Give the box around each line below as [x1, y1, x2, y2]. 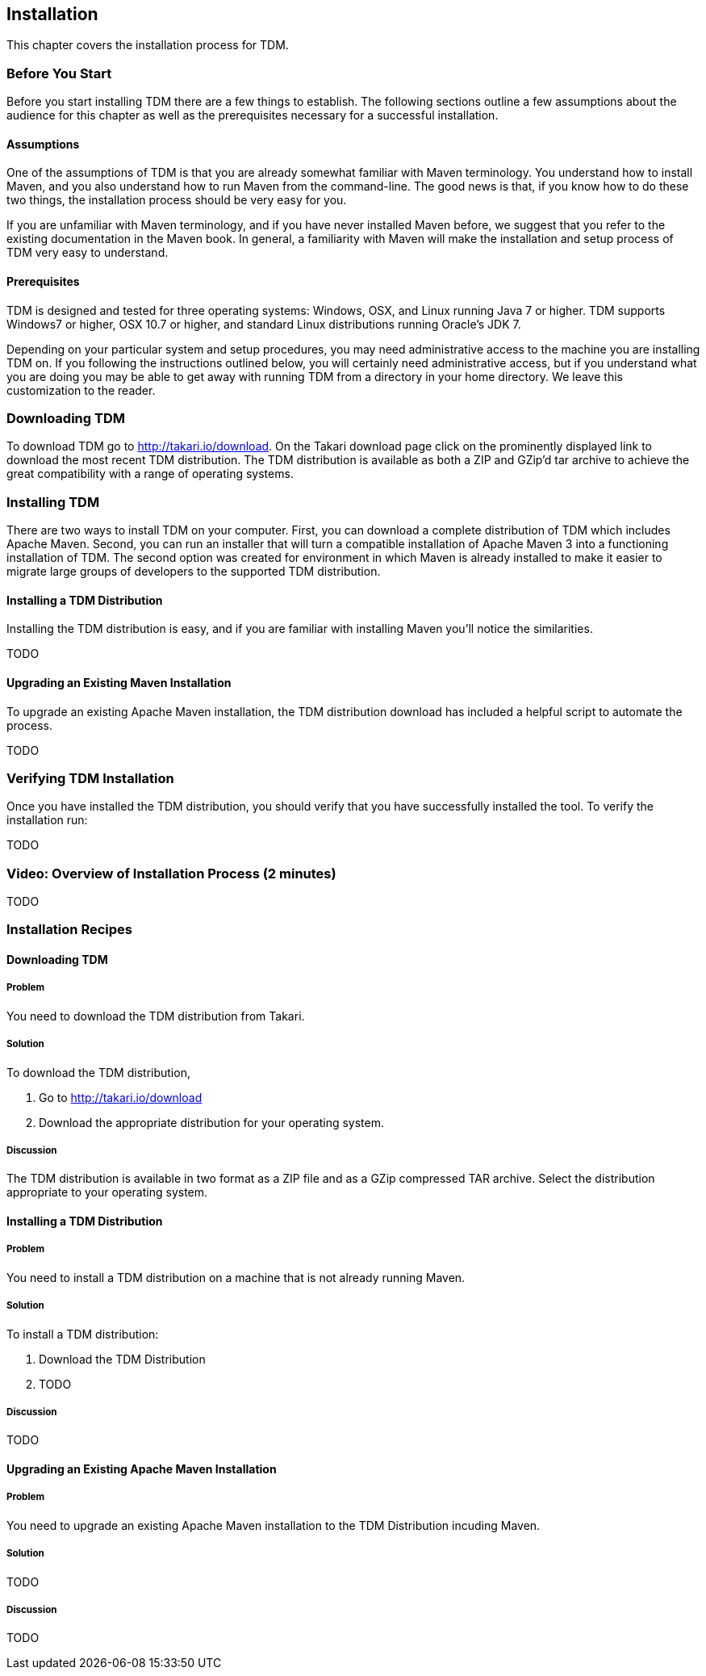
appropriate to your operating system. [6, 1185, 208, 1200]
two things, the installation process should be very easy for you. [6, 193, 347, 207]
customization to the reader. [6, 383, 156, 397]
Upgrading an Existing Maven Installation [6, 675, 232, 689]
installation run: [6, 813, 88, 828]
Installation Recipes [6, 921, 132, 938]
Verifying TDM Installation [6, 769, 174, 786]
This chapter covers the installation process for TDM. [6, 38, 289, 52]
